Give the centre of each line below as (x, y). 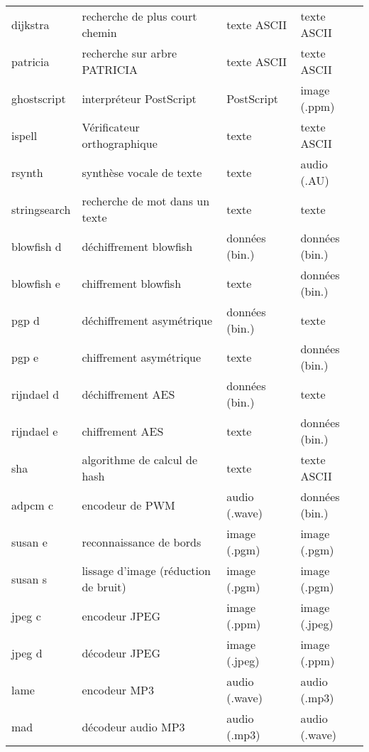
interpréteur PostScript (139, 98)
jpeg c (26, 616)
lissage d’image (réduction (146, 570)
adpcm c (33, 505)
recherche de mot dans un (146, 201)
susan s (29, 579)
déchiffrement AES (128, 394)
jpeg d (27, 652)
